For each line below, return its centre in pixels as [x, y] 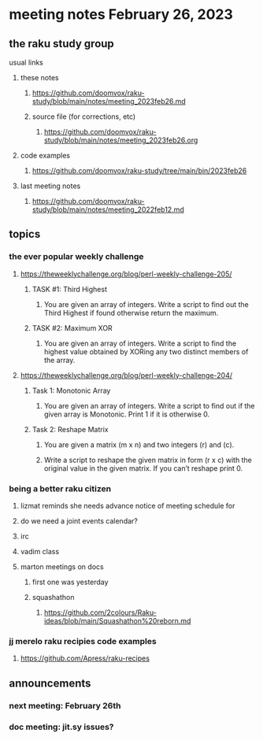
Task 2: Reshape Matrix [70, 429]
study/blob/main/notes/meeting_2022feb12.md [108, 209]
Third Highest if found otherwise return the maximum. [131, 313]
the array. [59, 360]
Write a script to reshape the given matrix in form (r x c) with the [148, 460]
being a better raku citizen [60, 488]
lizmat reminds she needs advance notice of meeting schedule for [128, 505]
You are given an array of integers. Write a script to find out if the [149, 405]
